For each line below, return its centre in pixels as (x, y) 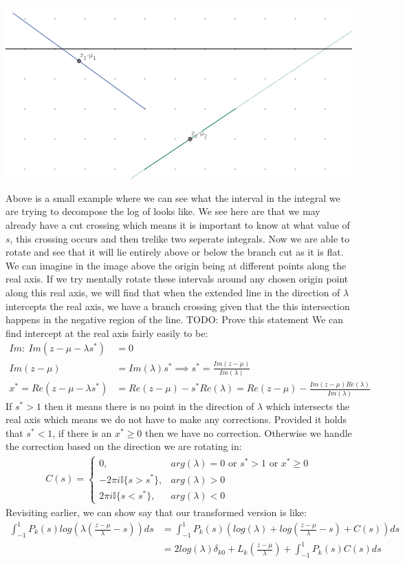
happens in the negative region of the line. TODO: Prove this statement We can (175, 319)
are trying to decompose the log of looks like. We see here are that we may (163, 211)
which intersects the (308, 406)
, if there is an (82, 432)
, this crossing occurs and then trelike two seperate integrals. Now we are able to (180, 238)
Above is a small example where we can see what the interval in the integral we (173, 197)
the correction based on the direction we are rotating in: (124, 446)
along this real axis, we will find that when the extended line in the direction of (173, 292)
